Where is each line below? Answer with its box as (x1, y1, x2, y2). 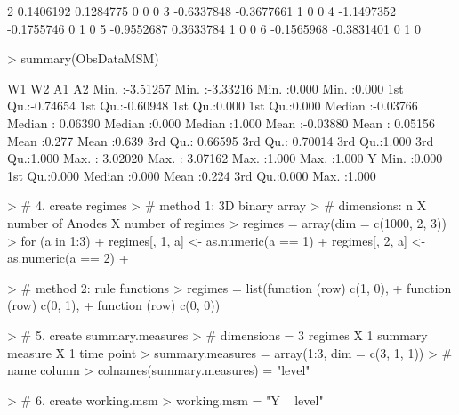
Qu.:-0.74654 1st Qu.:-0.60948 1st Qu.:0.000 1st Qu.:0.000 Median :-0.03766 (7, 96, 418, 115)
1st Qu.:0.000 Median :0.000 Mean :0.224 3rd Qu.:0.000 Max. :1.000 (7, 166, 376, 184)
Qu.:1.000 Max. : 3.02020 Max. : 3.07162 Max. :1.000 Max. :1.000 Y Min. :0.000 (7, 149, 443, 167)
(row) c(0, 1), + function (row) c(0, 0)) (7, 296, 221, 314)
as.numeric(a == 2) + (7, 248, 129, 267)
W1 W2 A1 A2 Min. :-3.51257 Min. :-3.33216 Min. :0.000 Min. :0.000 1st (7, 78, 404, 97)
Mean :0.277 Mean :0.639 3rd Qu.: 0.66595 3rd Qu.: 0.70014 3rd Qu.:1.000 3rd (7, 131, 434, 150)
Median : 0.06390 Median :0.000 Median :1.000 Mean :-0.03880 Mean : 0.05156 (7, 113, 436, 132)
